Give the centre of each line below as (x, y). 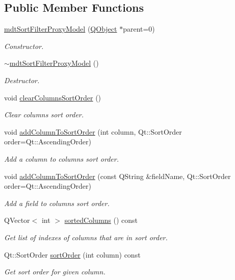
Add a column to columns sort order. (61, 158)
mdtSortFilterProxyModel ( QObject (61, 29)
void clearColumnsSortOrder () (53, 97)
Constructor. (24, 46)
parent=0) (139, 29)
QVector (17, 220)
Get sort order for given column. (55, 272)
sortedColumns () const (101, 220)
